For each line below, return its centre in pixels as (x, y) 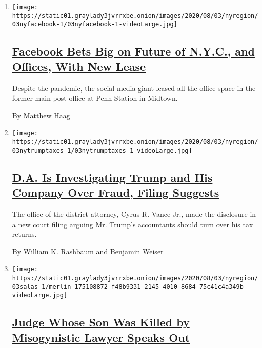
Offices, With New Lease (79, 66)
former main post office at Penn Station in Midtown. (95, 98)
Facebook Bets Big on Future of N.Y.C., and (133, 51)
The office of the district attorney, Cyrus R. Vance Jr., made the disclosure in (134, 214)
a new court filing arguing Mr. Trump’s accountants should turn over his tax (133, 224)
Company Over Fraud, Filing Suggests (116, 193)
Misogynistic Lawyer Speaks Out (101, 337)
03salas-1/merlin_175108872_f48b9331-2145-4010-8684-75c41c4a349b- (129, 287)
